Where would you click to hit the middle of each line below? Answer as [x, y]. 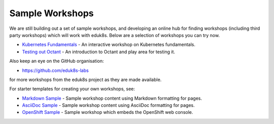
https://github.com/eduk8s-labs [55, 70]
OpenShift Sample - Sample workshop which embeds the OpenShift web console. [108, 112]
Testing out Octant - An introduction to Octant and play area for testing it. [98, 52]
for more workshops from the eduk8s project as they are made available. [85, 79]
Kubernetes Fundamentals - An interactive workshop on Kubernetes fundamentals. [109, 45]
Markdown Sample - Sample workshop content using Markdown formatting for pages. [112, 98]
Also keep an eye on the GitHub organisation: [57, 61]
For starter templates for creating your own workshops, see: [72, 89]
